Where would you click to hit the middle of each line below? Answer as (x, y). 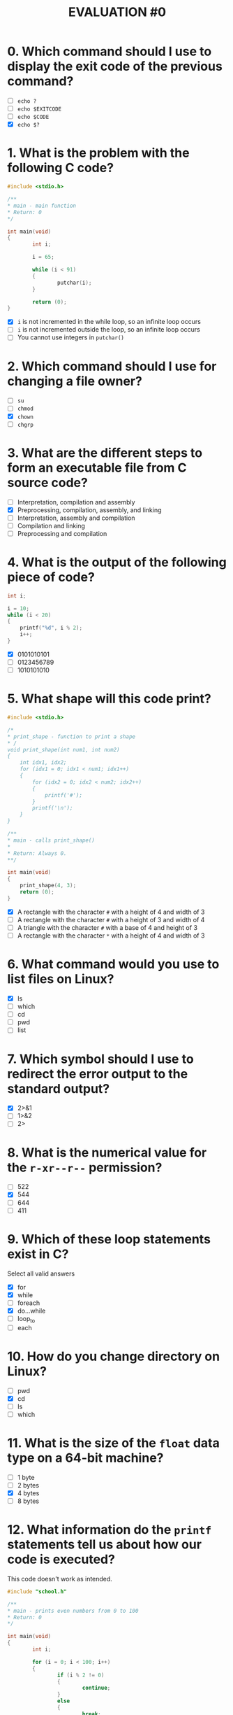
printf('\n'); (53, 808)
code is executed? (61, 1559)
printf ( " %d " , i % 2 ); (51, 628)
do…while (31, 1311)
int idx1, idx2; (44, 763)
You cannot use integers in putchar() (70, 337)
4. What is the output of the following (117, 562)
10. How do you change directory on (114, 1356)
